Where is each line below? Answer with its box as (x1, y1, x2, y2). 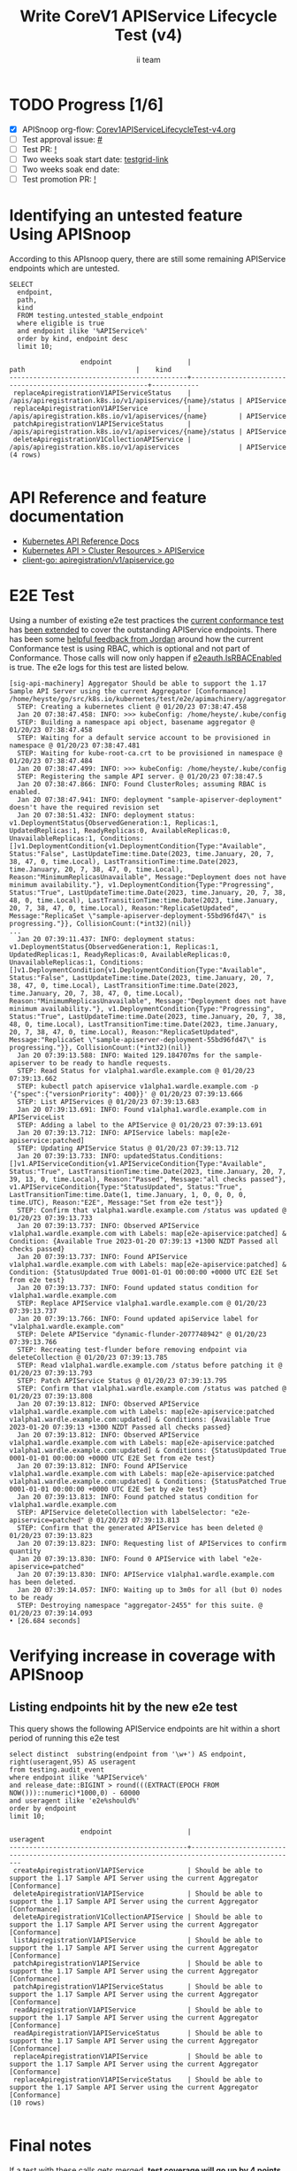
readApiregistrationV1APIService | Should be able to (12, 2005, 263, 2014)
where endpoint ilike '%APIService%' (9, 1773, 148, 1781)
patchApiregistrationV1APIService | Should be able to (12, 1959, 263, 1967)
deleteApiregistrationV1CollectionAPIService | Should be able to (12, 1912, 263, 1921)
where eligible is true (17, 319, 104, 328)
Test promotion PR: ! (21, 174, 96, 184)
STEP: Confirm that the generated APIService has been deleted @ (17, 1523, 263, 1533)
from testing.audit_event (9, 1765, 104, 1774)
